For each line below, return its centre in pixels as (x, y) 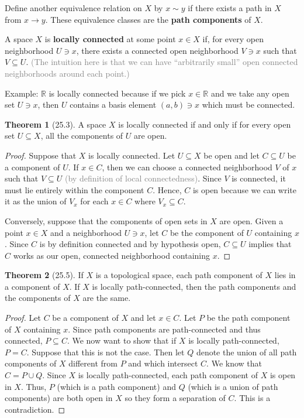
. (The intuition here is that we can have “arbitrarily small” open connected (162, 62)
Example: (22, 93)
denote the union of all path (246, 352)
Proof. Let (23, 318)
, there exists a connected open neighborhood (157, 50)
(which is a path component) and (116, 386)
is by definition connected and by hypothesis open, (130, 244)
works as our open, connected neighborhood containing (111, 255)
